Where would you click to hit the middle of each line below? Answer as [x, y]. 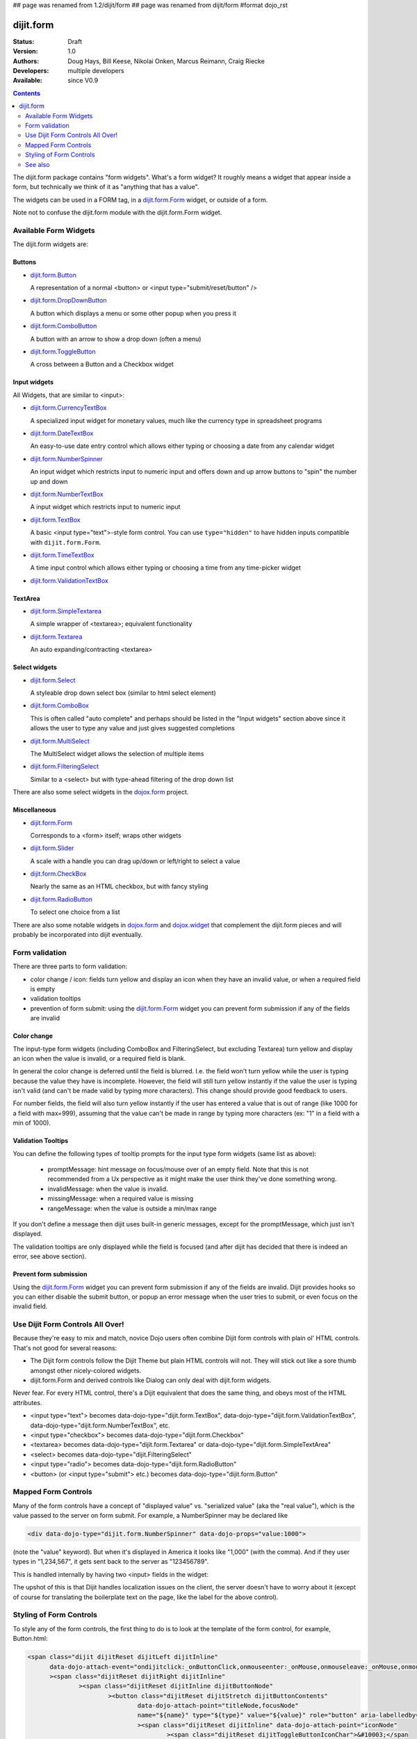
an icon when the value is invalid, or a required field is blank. [99, 1058]
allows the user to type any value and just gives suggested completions [133, 728]
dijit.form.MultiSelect [60, 741]
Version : [25, 51]
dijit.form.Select [53, 680]
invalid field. [30, 1306]
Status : [24, 41]
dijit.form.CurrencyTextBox [68, 408]
